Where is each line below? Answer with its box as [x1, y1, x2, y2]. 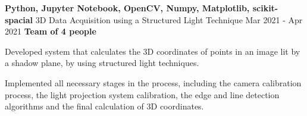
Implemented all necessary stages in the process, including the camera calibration [5, 76, 302, 89]
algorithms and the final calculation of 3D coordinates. [5, 100, 204, 112]
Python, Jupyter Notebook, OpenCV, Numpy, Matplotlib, [5, 2, 250, 14]
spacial [5, 13, 33, 26]
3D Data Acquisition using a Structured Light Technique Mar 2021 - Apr [35, 13, 303, 26]
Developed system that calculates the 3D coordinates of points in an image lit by [5, 45, 300, 57]
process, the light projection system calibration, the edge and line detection [5, 88, 280, 101]
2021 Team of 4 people [5, 25, 96, 37]
